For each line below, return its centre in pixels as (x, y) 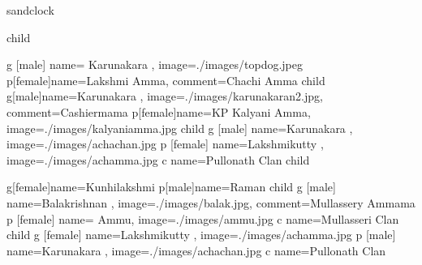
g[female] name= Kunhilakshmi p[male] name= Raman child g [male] (171, 187)
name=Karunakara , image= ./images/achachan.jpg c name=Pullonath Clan (196, 250)
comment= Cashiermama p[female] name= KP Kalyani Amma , (159, 111)
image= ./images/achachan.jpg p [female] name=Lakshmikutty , (165, 144)
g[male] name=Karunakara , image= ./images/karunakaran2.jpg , (165, 96)
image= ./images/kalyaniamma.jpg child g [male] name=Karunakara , (180, 128)
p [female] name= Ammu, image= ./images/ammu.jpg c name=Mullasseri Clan (203, 218)
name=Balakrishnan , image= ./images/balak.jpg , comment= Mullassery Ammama (211, 202)
